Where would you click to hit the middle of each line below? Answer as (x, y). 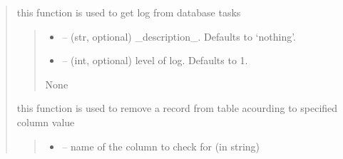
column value (46, 122)
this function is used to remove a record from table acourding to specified (177, 108)
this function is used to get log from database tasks (129, 12)
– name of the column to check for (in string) (161, 146)
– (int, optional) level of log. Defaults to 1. (155, 60)
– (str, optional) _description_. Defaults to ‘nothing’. (179, 36)
